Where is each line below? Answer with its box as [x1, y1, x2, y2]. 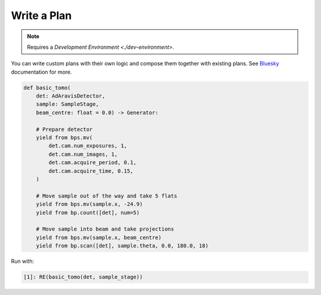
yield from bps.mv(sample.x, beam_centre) [36, 234, 162, 241]
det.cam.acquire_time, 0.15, [48, 167, 134, 174]
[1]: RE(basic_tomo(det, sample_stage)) [23, 274, 143, 281]
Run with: [11, 258, 34, 265]
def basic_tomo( [23, 84, 71, 91]
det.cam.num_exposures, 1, [48, 143, 127, 149]
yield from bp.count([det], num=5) [36, 209, 140, 216]
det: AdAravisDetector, [36, 93, 105, 99]
